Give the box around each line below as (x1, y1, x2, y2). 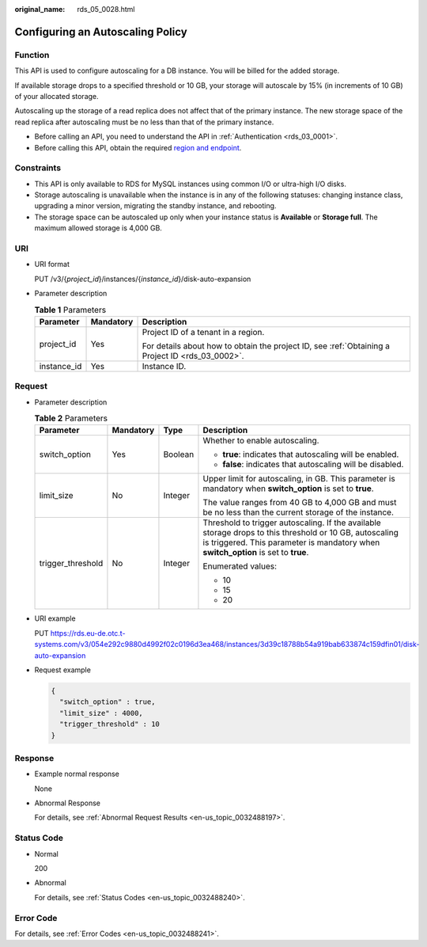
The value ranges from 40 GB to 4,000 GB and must (202, 497, 397, 508)
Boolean (163, 449, 195, 460)
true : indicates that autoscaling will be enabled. (222, 449, 399, 460)
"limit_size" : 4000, (59, 709, 144, 717)
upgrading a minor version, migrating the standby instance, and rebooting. (34, 201, 277, 211)
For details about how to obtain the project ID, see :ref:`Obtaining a (142, 340, 391, 352)
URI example (34, 614, 76, 623)
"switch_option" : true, (59, 698, 156, 706)
